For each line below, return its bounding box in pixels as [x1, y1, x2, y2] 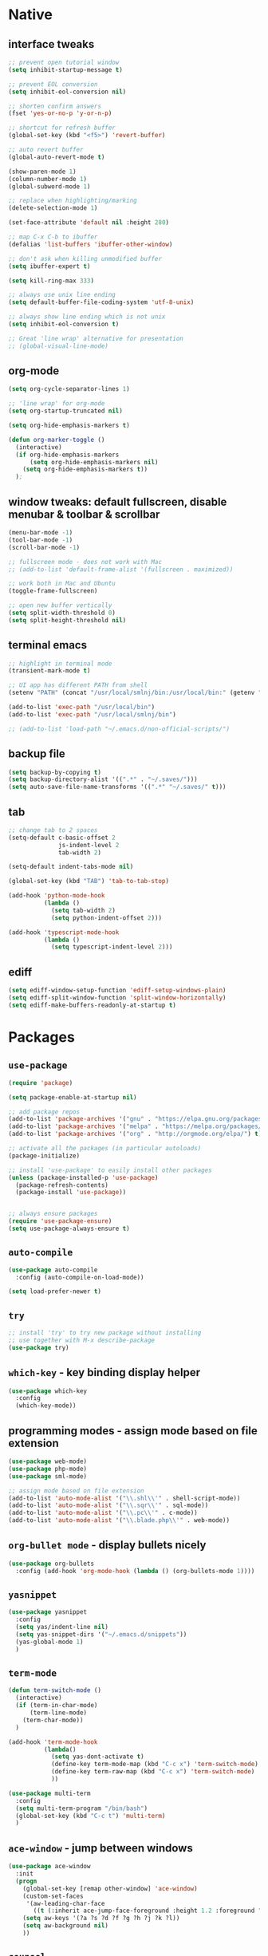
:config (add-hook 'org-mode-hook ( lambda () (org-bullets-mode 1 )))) [15, 1567, 255, 1575]
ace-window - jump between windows [8, 1841, 193, 1855]
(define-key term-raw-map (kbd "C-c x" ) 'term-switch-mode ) [50, 1768, 255, 1776]
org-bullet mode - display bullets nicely [8, 1538, 207, 1552]
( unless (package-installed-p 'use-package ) [8, 1173, 159, 1181]
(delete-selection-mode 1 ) [8, 204, 98, 212]
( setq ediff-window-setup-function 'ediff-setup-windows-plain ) [8, 987, 227, 995]
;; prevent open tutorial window [8, 58, 120, 66]
